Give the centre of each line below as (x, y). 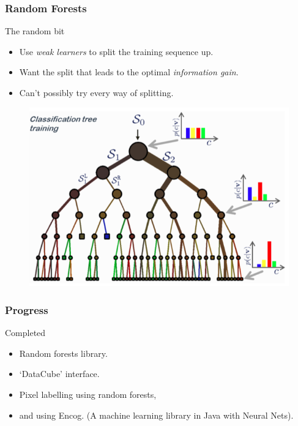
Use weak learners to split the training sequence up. (116, 51)
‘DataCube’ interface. (59, 374)
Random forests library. (63, 353)
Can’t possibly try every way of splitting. (96, 92)
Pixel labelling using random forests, (88, 394)
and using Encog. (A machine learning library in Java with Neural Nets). (156, 415)
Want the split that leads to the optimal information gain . (129, 72)
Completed (25, 333)
